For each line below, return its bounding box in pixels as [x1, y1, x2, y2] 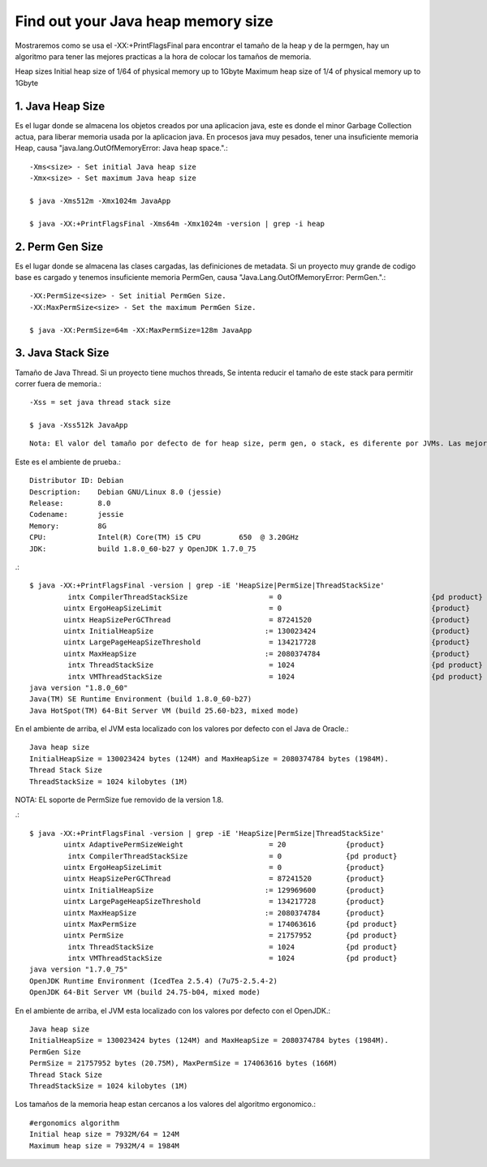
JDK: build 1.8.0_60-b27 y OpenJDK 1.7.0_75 [29, 544, 256, 553]
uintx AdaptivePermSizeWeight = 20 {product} [63, 840, 385, 850]
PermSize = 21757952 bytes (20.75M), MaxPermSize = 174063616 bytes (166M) [29, 1059, 338, 1068]
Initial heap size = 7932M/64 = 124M [29, 1130, 180, 1139]
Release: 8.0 [29, 499, 111, 508]
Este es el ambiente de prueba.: [15, 457, 121, 467]
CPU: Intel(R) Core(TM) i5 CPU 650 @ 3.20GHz [29, 532, 300, 542]
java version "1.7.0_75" [29, 965, 128, 974]
